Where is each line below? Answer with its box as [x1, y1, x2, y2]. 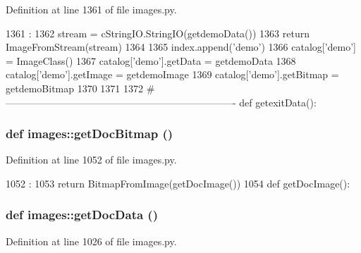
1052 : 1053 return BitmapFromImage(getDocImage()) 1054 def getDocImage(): [6, 175, 350, 190]
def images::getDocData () [6, 206, 158, 223]
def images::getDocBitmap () [6, 125, 173, 142]
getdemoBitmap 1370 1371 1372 [6, 80, 144, 95]
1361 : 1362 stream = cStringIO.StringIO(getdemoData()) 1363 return [6, 25, 310, 40]
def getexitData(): [239, 94, 317, 109]
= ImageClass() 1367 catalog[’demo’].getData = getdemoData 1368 [6, 53, 296, 68]
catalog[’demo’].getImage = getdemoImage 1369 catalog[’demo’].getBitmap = [6, 67, 339, 82]
